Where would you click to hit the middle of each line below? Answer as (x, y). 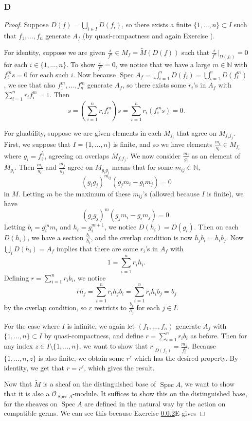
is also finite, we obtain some (81, 358)
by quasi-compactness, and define (94, 335)
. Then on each (216, 227)
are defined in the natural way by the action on (155, 403)
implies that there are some (97, 248)
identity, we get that (34, 367)
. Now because (95, 74)
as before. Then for (219, 335)
